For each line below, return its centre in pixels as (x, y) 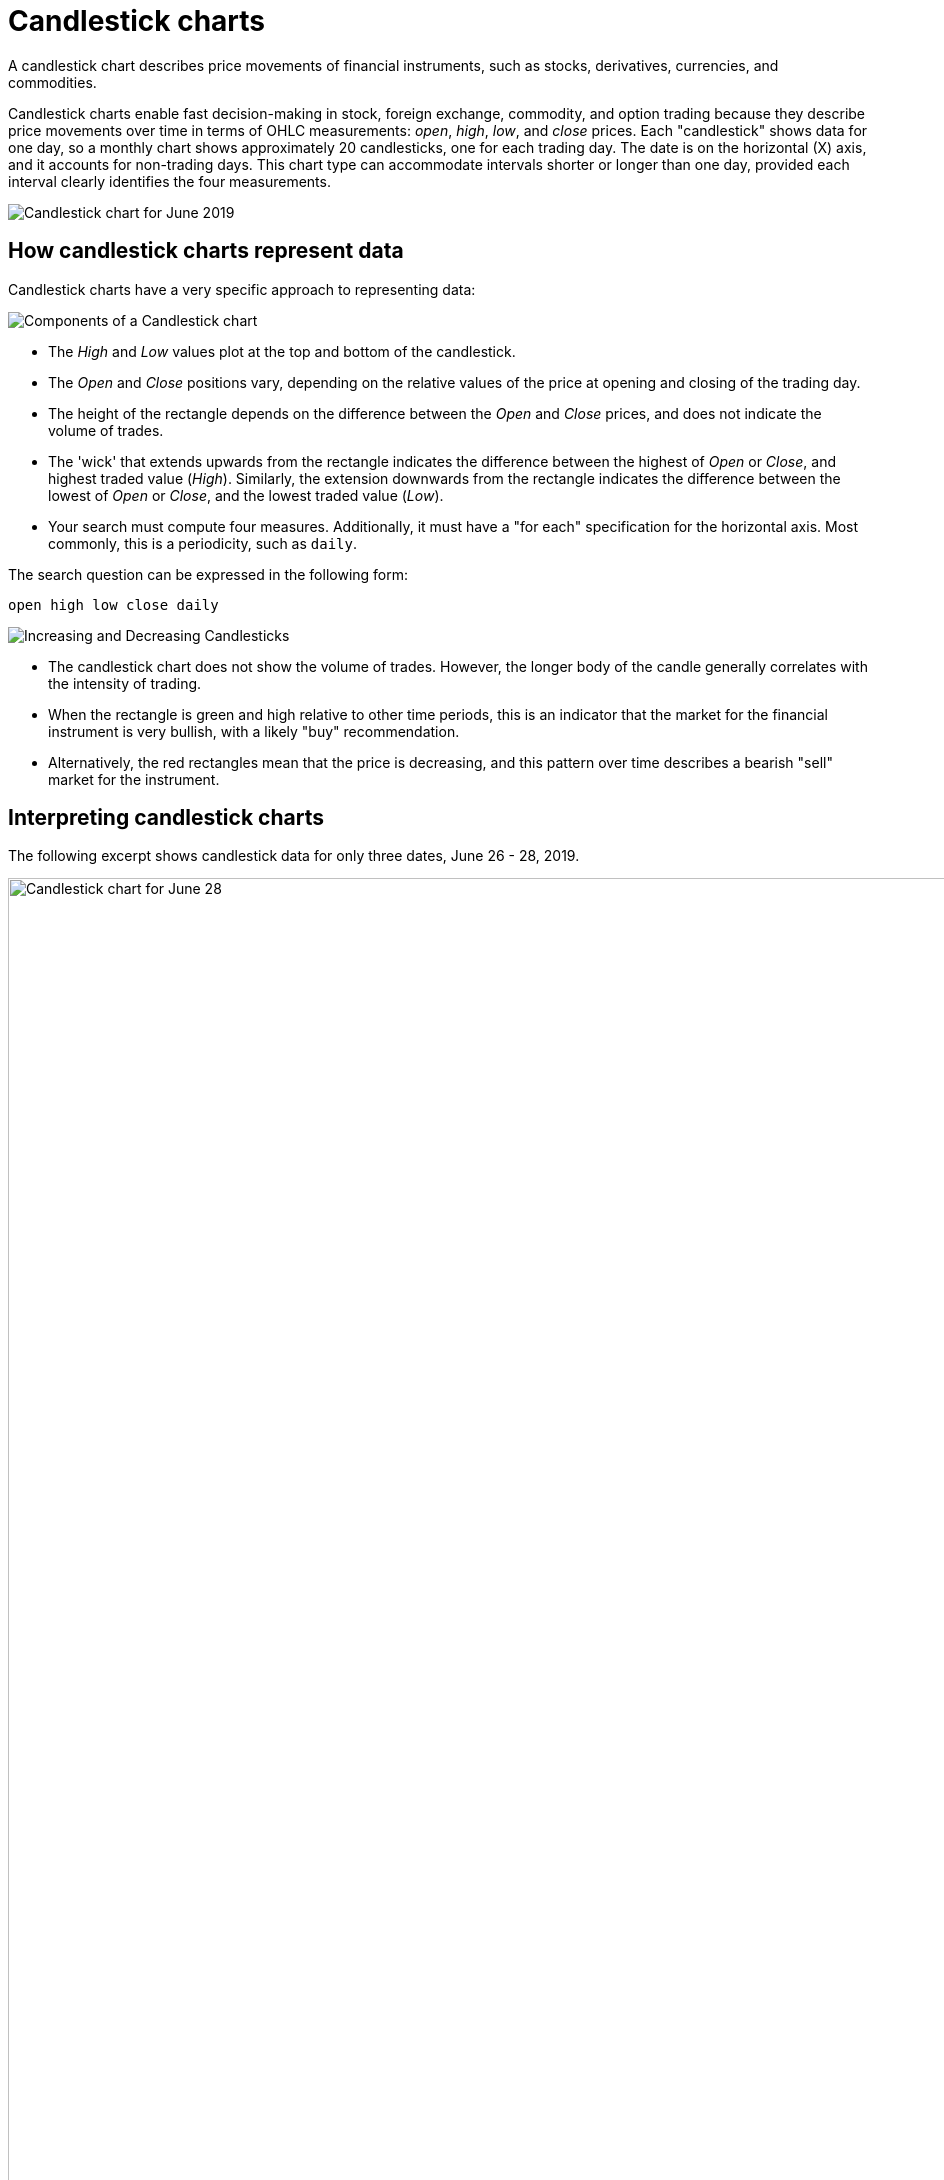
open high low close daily (113, 604)
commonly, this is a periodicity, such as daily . (202, 543)
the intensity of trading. (125, 683)
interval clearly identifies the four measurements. (169, 181)
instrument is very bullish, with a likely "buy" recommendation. (254, 731)
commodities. (52, 82)
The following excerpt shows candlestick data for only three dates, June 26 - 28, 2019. (294, 856)
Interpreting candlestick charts (166, 818)
